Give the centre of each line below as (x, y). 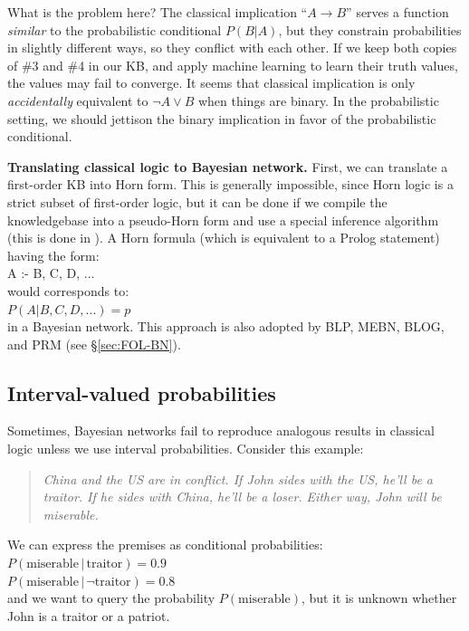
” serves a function (397, 12)
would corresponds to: (68, 290)
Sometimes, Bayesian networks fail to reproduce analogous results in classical (221, 430)
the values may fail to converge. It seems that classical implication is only (211, 83)
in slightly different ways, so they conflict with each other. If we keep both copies (232, 48)
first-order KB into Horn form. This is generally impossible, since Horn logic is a (230, 184)
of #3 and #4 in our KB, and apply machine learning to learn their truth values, (233, 65)
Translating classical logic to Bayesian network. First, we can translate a (228, 166)
